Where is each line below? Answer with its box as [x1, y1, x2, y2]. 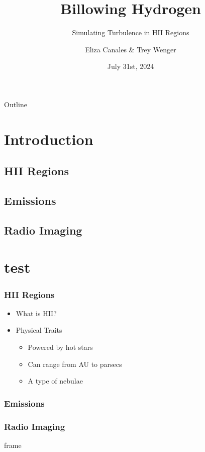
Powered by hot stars [28, 342, 93, 352]
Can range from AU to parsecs [28, 358, 122, 369]
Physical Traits [16, 325, 62, 335]
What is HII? [16, 308, 57, 318]
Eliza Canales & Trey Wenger [85, 44, 176, 54]
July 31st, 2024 [107, 61, 154, 71]
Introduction [4, 128, 93, 149]
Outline [4, 99, 27, 109]
